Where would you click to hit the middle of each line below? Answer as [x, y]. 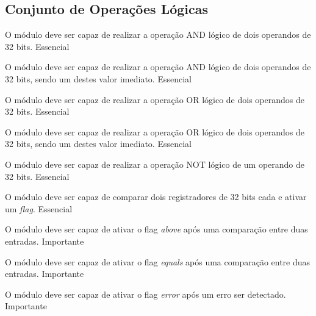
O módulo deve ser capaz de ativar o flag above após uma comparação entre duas [156, 229]
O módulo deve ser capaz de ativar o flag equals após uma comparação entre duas [158, 261]
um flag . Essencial [39, 208]
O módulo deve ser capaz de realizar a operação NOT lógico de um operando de [155, 164]
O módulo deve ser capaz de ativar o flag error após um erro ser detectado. [145, 294]
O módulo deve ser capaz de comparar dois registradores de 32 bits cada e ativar [156, 197]
